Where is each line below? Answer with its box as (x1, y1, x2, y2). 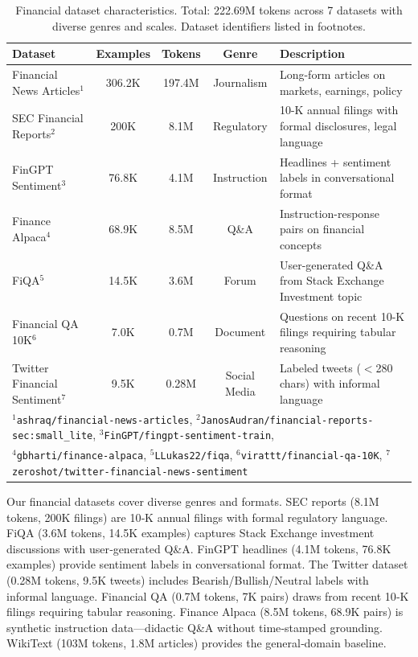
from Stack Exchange (279, 272, 384, 289)
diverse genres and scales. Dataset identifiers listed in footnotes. (52, 17, 366, 34)
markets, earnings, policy (279, 81, 403, 98)
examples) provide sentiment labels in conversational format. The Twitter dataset (6, 556, 408, 573)
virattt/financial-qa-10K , (240, 446, 383, 463)
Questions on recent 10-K (279, 307, 405, 324)
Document (215, 323, 266, 340)
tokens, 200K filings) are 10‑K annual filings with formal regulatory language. (6, 508, 388, 525)
